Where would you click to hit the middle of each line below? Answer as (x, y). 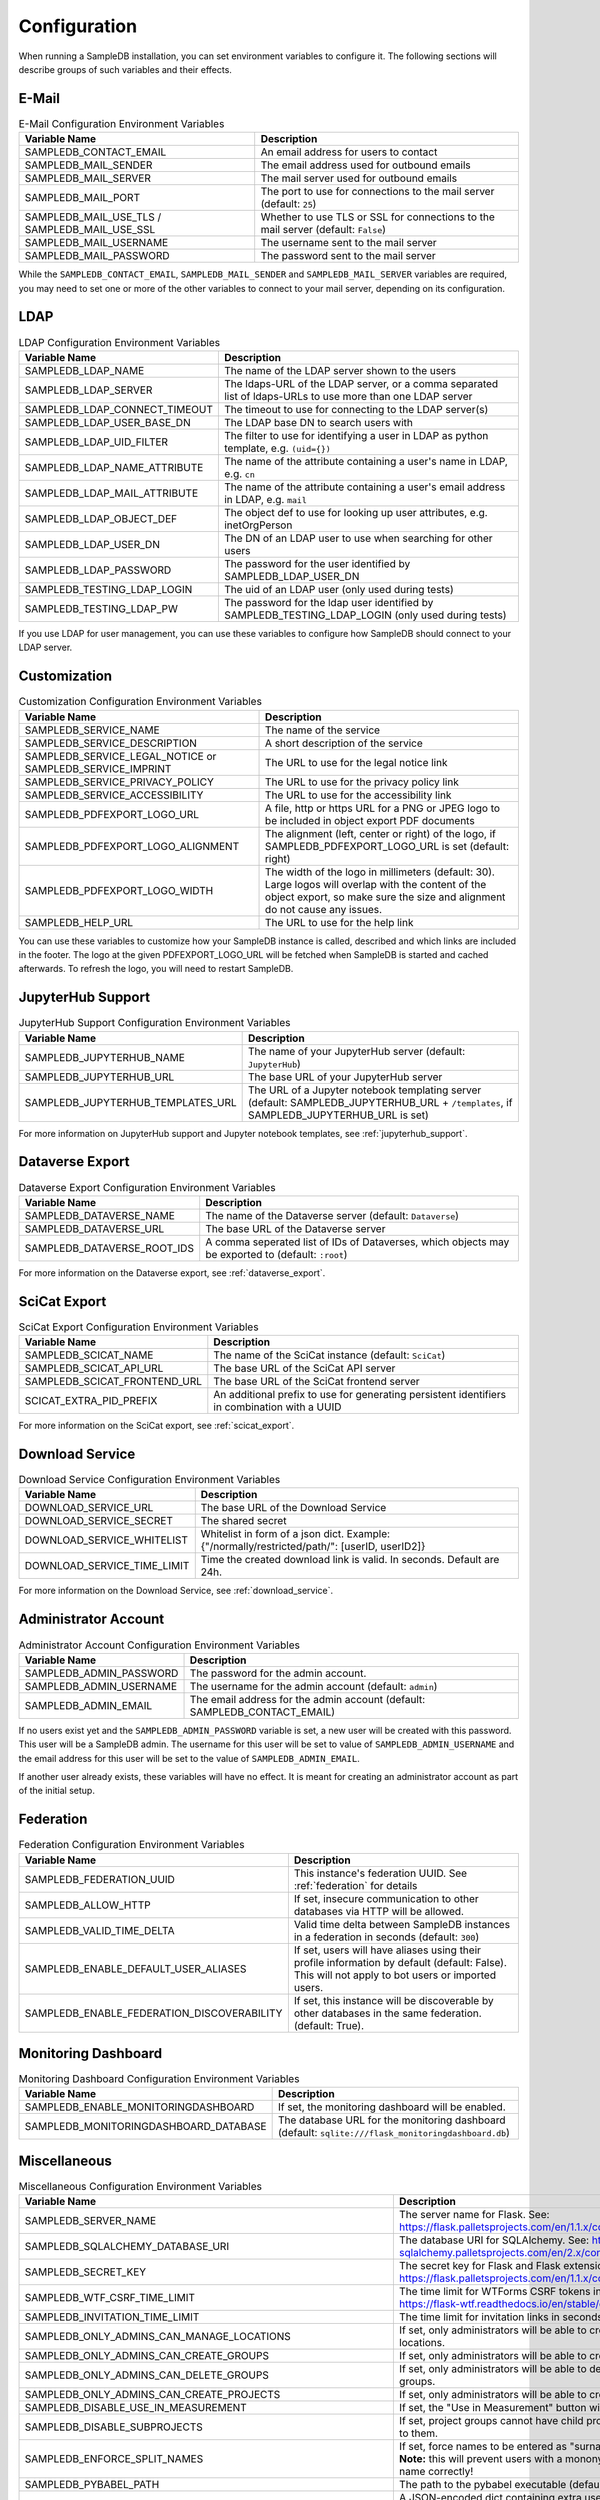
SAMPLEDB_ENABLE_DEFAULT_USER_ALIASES (135, 1968)
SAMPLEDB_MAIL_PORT (82, 198)
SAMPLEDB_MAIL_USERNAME (96, 243)
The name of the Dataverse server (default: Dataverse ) (332, 1215)
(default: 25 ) (288, 204)
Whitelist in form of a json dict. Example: (295, 1534)
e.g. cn (239, 473)
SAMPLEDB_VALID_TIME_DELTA (99, 1930)
